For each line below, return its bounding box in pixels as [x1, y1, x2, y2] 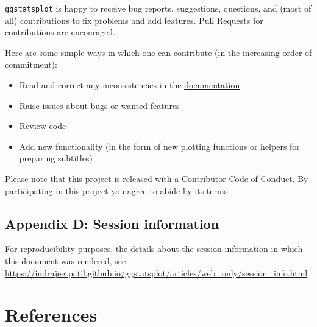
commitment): [5, 58, 57, 71]
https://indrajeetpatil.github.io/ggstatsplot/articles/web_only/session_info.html [5, 266, 308, 279]
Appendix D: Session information [5, 214, 219, 233]
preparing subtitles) [19, 152, 93, 164]
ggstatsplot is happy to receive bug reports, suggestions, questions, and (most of [5, 2, 312, 14]
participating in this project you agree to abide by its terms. [5, 184, 230, 197]
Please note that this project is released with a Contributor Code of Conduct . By [5, 172, 308, 185]
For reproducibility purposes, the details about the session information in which [5, 242, 303, 255]
